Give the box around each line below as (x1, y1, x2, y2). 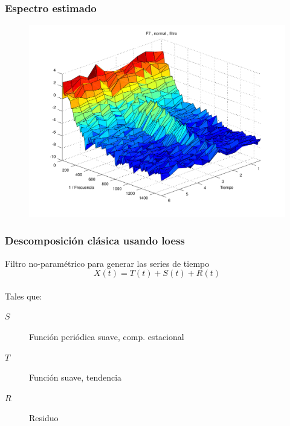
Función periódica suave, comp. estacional (29, 330, 184, 342)
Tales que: (5, 289, 42, 302)
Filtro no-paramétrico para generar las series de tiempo (5, 257, 210, 269)
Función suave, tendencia (29, 371, 122, 384)
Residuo (29, 411, 59, 424)
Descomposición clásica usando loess (5, 233, 185, 248)
